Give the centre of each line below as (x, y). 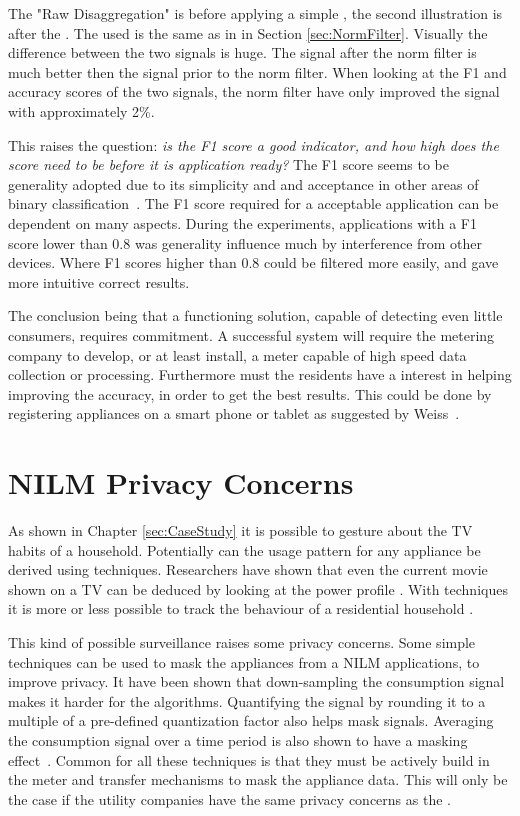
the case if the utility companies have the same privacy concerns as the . (229, 798)
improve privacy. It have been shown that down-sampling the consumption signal (256, 681)
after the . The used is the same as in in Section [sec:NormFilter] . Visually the (248, 32)
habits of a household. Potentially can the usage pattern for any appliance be (244, 549)
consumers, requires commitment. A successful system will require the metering (251, 334)
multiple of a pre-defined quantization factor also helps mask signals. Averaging (251, 720)
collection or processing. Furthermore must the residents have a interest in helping (260, 374)
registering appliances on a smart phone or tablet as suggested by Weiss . (234, 413)
